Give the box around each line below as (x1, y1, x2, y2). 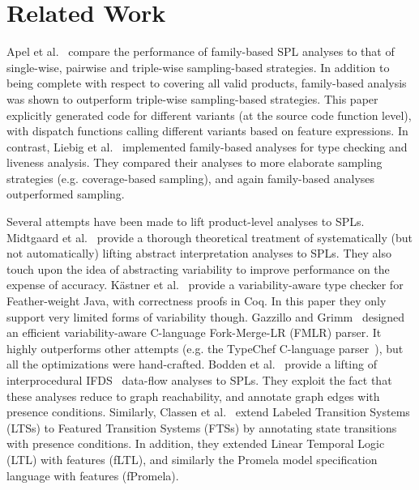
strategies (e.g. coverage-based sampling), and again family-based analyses (6, 169, 375, 186)
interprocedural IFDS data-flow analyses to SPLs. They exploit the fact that (6, 372, 392, 388)
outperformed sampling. (6, 185, 125, 202)
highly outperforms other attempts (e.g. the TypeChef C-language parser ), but (6, 339, 404, 356)
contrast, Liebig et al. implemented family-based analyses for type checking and (6, 138, 408, 155)
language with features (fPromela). (6, 467, 179, 484)
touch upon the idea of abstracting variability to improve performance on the (6, 260, 390, 277)
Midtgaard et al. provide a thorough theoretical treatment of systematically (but (6, 228, 413, 245)
